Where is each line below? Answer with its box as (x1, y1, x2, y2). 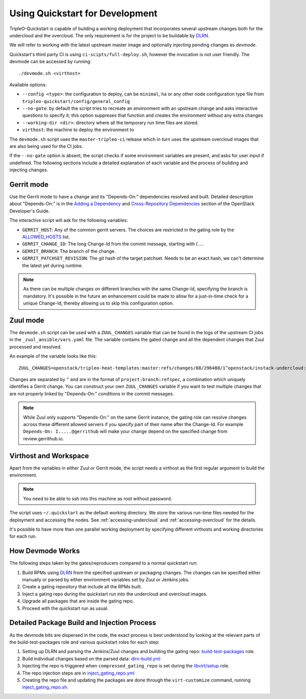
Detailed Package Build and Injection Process (9, 618, 157, 627)
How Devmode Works (9, 546, 80, 556)
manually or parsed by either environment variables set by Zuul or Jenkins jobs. (22, 577, 190, 583)
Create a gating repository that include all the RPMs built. (22, 584, 142, 590)
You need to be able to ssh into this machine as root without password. (23, 495, 172, 502)
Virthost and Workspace (9, 452, 89, 460)
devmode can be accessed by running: (9, 59, 92, 65)
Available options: (9, 82, 47, 88)
